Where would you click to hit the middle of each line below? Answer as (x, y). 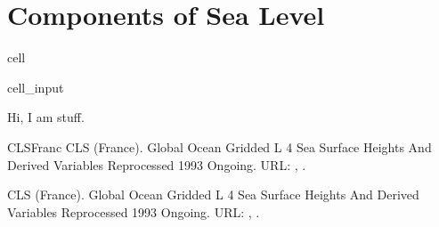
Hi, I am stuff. (46, 117)
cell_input (36, 87)
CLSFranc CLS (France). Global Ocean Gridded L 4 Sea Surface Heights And (219, 146)
